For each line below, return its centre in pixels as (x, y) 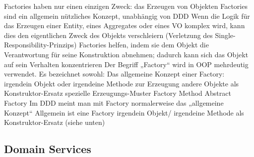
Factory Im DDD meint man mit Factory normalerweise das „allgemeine (114, 102)
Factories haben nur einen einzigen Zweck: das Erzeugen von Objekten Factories (126, 6)
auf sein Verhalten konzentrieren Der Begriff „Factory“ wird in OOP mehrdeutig (126, 64)
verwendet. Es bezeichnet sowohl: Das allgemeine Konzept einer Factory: (114, 74)
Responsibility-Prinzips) (40, 45)
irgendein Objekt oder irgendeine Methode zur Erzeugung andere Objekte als (122, 83)
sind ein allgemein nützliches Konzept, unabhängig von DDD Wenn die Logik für (127, 16)
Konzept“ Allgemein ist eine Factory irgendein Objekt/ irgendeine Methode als (124, 112)
